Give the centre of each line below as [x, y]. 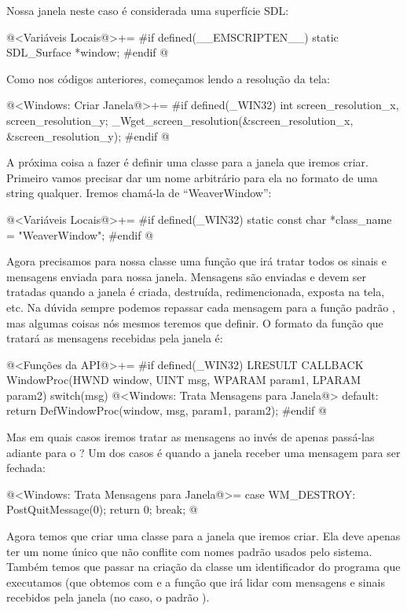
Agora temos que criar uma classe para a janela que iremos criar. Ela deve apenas [203, 536]
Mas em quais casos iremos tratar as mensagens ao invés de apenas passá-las [191, 437]
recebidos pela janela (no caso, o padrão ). [108, 597]
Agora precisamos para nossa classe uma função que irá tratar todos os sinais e [196, 261]
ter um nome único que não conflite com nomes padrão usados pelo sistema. [189, 551]
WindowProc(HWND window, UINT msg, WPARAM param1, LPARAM [184, 380]
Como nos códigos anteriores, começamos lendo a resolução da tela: [168, 78]
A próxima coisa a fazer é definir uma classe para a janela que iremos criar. [187, 162]
